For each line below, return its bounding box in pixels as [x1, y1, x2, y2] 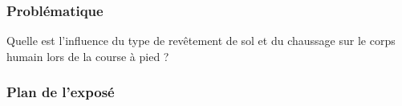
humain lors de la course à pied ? [6, 47, 169, 64]
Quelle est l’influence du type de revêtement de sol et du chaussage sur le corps [6, 32, 396, 49]
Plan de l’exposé [6, 82, 115, 102]
